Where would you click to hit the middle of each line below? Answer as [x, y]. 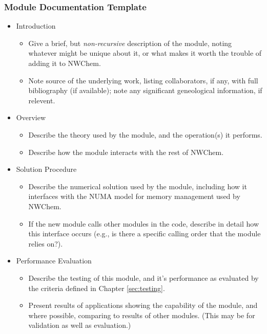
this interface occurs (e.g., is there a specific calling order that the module [145, 233]
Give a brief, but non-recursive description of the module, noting [130, 43]
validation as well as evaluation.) [80, 325]
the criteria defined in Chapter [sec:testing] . [97, 288]
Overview [31, 117]
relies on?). [46, 243]
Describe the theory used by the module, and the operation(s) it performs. [145, 134]
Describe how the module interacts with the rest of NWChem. [126, 152]
